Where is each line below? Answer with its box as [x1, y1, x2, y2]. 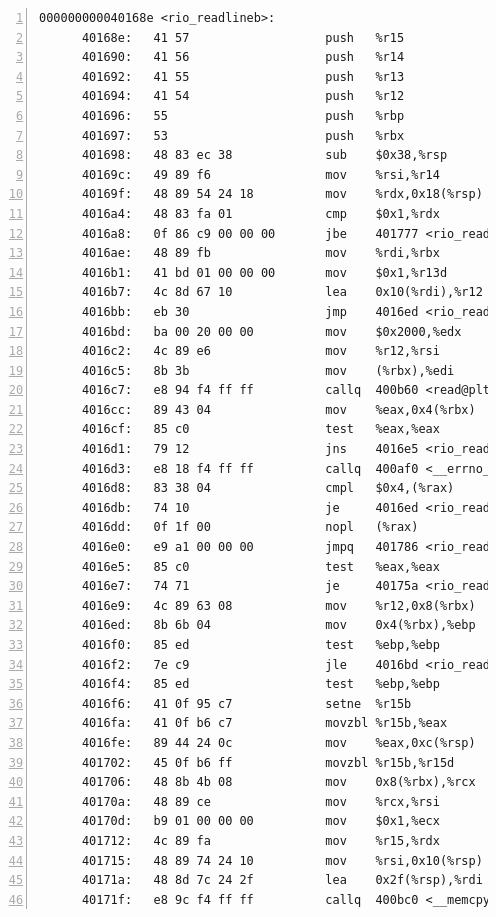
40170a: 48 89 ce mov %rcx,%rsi [81, 794, 440, 809]
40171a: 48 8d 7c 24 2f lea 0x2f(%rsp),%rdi [81, 873, 483, 888]
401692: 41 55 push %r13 [81, 69, 405, 84]
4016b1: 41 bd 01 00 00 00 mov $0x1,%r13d [81, 265, 448, 280]
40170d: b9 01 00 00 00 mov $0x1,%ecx [81, 814, 440, 829]
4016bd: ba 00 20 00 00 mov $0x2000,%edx [81, 324, 462, 339]
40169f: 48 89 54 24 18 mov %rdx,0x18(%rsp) [81, 187, 483, 202]
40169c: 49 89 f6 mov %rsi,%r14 [81, 167, 440, 182]
